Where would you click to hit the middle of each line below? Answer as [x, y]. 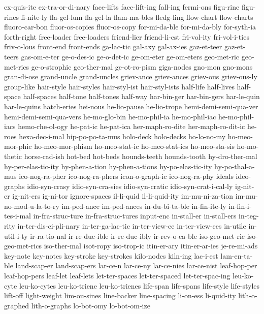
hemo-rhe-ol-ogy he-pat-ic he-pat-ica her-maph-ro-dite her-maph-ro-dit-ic [131, 126]
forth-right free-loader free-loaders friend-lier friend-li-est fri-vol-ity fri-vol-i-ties [127, 36]
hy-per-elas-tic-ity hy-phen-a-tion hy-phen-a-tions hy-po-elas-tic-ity [108, 166]
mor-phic [18, 146]
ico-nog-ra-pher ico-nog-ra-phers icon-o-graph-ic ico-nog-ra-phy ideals [126, 176]
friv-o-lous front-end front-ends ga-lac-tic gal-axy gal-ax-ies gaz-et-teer [113, 46]
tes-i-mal [18, 216]
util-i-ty [16, 235]
